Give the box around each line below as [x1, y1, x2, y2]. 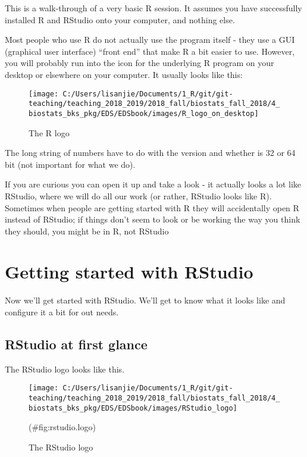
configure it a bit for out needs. [5, 306, 119, 318]
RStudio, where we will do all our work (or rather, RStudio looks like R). [5, 189, 272, 202]
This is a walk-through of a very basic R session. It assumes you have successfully [5, 2, 302, 14]
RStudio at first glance [5, 334, 148, 353]
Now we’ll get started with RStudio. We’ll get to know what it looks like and [5, 294, 286, 306]
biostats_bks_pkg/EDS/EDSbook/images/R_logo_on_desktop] [29, 109, 259, 118]
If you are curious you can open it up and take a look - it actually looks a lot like [5, 178, 302, 190]
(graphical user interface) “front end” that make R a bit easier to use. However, [5, 45, 295, 57]
